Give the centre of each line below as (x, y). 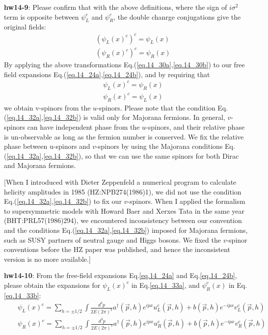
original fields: (25, 27)
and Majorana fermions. (40, 165)
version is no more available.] (47, 259)
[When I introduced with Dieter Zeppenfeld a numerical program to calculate (120, 182)
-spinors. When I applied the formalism (186, 201)
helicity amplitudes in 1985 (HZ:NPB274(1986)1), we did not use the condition (123, 191)
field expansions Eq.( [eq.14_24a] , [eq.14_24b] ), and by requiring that (107, 74)
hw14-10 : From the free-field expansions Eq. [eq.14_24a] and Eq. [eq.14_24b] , (121, 275)
